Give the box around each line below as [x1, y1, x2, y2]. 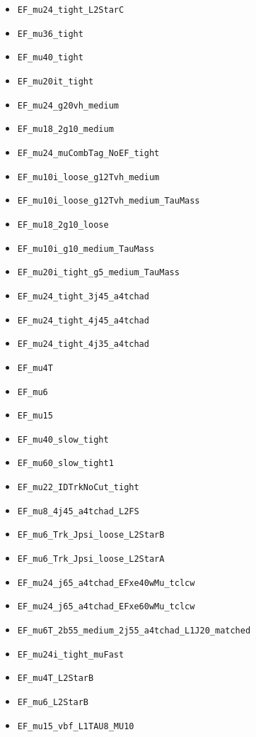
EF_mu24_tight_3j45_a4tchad [17, 291, 149, 301]
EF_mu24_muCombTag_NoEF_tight [17, 148, 160, 158]
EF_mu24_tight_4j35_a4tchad [17, 339, 149, 350]
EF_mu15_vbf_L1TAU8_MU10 [17, 721, 134, 731]
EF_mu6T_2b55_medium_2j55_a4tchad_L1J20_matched [17, 626, 251, 636]
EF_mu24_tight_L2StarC [17, 5, 124, 15]
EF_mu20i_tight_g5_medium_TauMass [17, 267, 180, 278]
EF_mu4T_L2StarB [17, 673, 94, 684]
